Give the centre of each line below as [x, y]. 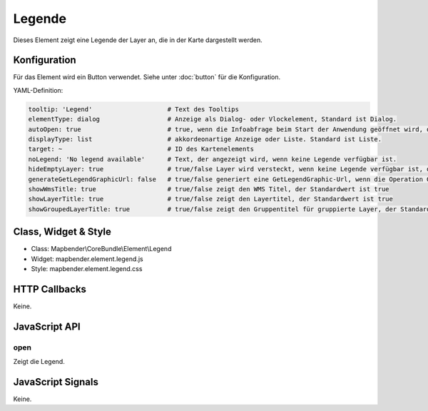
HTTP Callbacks [50, 289]
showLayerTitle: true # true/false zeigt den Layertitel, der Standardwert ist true [211, 199]
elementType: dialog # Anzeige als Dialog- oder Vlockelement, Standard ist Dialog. [213, 119]
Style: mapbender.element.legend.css [87, 269]
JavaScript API [47, 326]
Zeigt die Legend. [39, 362]
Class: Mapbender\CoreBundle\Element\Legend [101, 249]
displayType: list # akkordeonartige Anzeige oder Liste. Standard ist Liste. [205, 139]
